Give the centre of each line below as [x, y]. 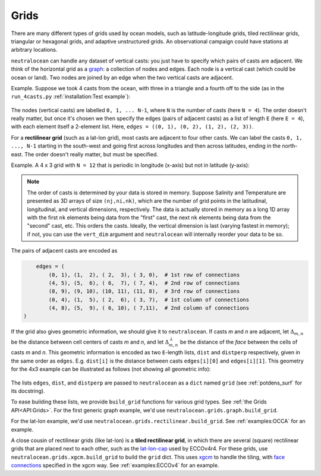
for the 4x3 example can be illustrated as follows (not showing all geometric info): [111, 369]
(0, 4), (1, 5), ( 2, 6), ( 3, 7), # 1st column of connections [149, 300]
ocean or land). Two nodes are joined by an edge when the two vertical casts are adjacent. [122, 77]
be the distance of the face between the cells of [239, 342]
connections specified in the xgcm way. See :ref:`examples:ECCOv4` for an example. [115, 465]
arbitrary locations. [34, 50]
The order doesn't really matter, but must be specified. [92, 154]
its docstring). [28, 391]
